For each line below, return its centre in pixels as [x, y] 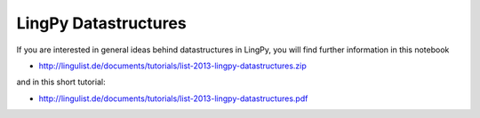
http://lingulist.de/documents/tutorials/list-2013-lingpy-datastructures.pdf [173, 98]
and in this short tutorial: [61, 82]
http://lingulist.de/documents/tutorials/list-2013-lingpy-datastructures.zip [172, 66]
